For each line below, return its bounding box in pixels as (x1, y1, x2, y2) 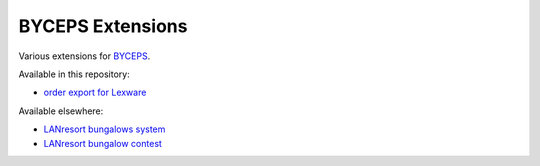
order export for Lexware (43, 86, 147, 99)
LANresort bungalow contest (43, 137, 162, 149)
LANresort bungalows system (43, 123, 166, 135)
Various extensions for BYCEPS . (18, 50, 151, 62)
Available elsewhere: (18, 105, 104, 117)
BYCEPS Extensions (18, 15, 188, 37)
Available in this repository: (18, 68, 130, 80)
